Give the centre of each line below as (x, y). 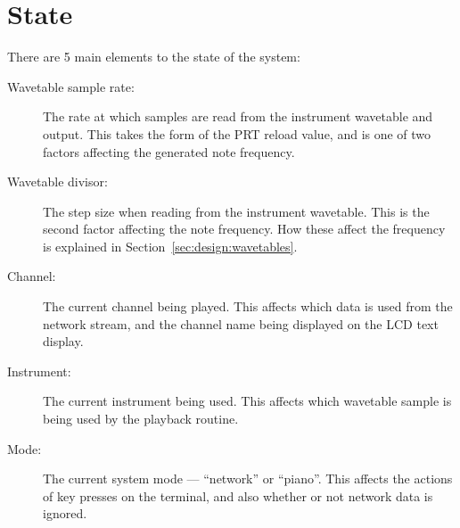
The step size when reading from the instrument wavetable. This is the (236, 211)
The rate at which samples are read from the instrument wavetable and (238, 116)
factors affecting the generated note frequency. (169, 151)
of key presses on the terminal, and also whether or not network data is (238, 495)
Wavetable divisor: (57, 181)
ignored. (65, 513)
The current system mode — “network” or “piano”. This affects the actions (248, 478)
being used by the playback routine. (141, 419)
